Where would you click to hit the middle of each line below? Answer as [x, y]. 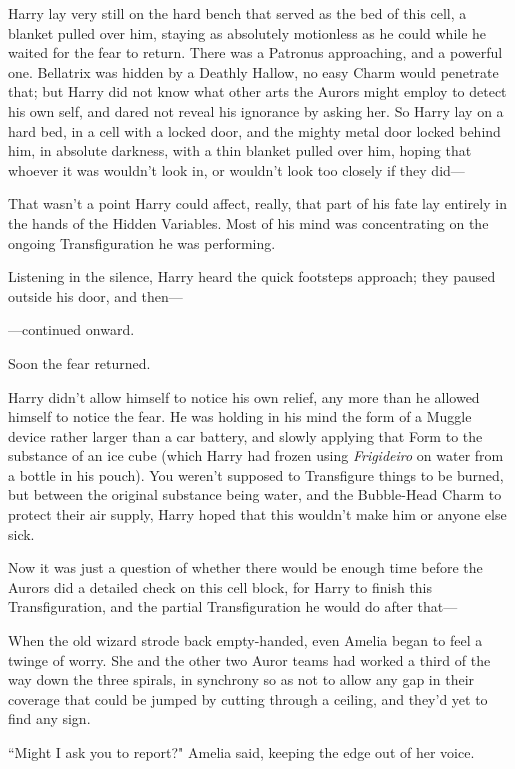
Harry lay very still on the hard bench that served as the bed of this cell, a [237, 13]
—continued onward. [71, 329]
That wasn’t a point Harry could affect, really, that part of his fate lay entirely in [257, 203]
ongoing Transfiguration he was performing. [142, 242]
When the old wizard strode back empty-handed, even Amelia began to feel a [245, 640]
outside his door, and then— [95, 295]
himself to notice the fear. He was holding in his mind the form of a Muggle [240, 416]
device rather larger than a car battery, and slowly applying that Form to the [245, 435]
